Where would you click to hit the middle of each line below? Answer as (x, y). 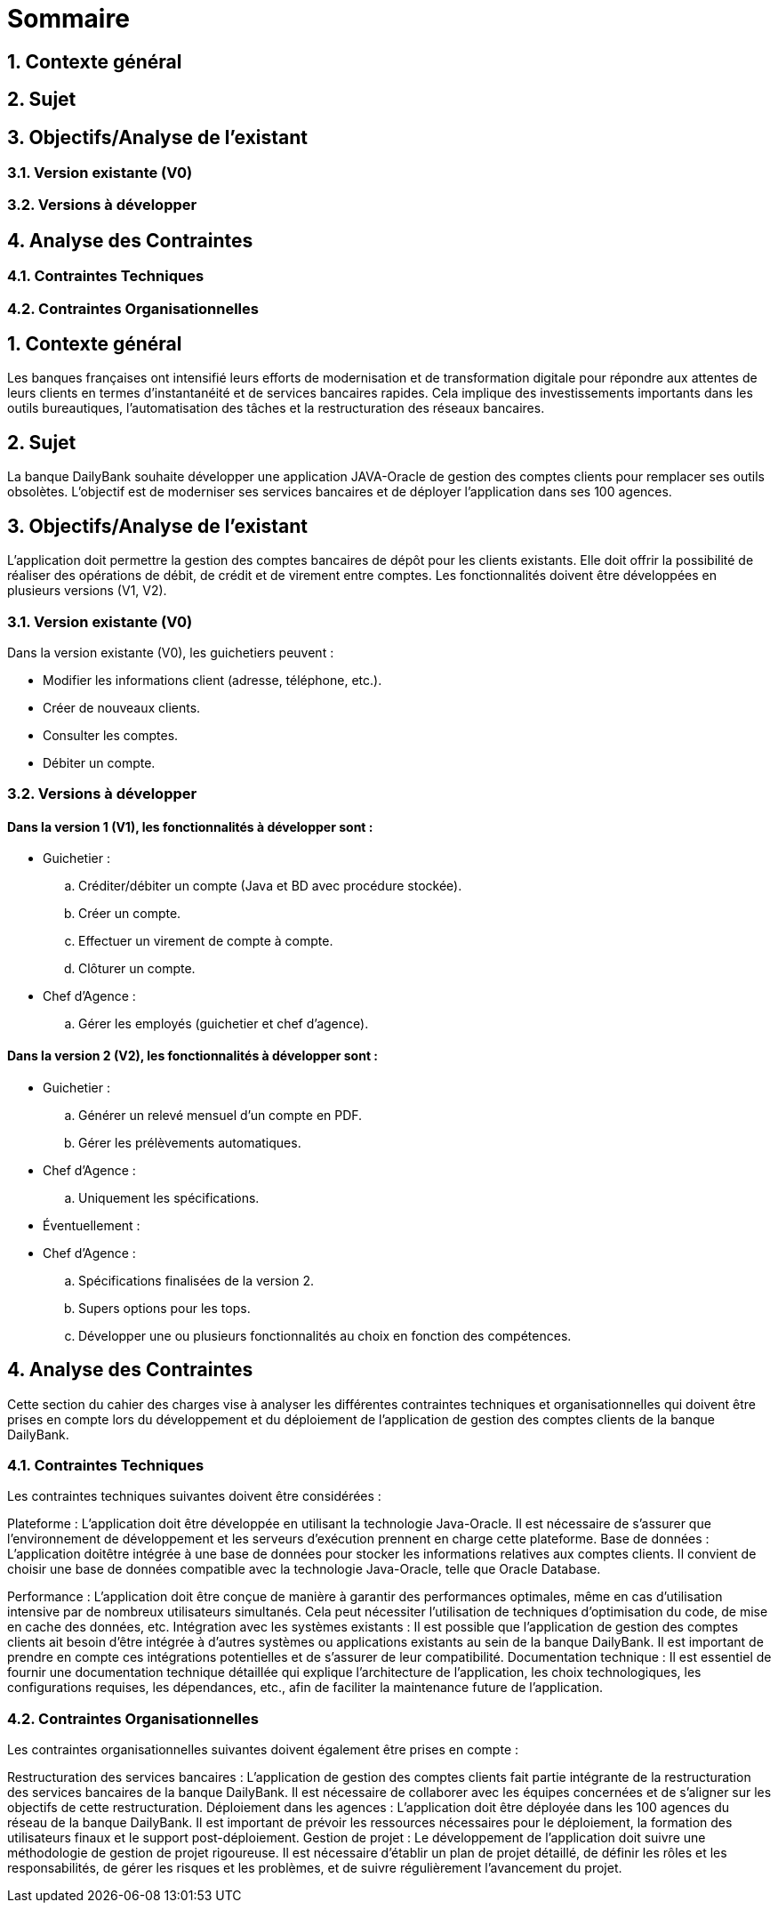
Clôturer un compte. (137, 969)
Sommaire (68, 19)
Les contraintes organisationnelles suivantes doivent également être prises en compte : (263, 1750)
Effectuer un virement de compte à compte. (206, 941)
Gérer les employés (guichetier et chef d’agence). (224, 1024)
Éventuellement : (92, 1225)
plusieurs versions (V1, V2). (87, 591)
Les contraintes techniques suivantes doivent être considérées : (194, 1496)
